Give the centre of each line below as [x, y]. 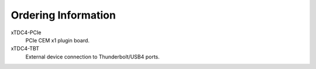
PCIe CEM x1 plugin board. [58, 40]
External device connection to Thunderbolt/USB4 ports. [93, 57]
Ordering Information [63, 15]
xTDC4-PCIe [26, 32]
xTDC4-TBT [25, 49]
